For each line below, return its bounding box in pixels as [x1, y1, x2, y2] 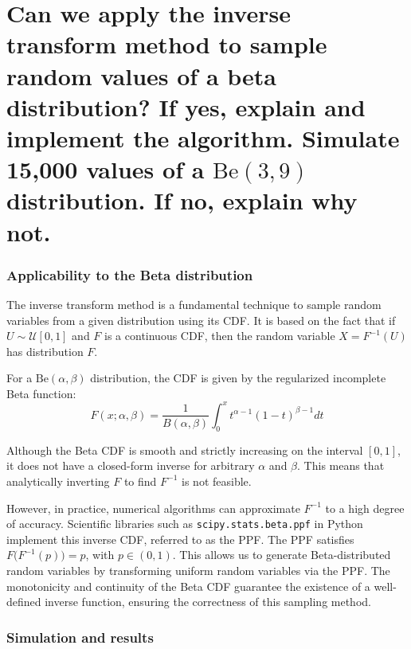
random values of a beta [6, 59, 276, 92]
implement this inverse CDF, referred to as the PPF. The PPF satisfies [6, 530, 354, 547]
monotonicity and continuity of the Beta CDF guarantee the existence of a [6, 577, 370, 594]
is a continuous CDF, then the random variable [104, 327, 335, 344]
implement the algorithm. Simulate [6, 121, 400, 154]
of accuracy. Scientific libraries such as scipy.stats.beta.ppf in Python [6, 515, 363, 532]
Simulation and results [6, 627, 154, 647]
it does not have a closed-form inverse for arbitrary [6, 457, 255, 474]
